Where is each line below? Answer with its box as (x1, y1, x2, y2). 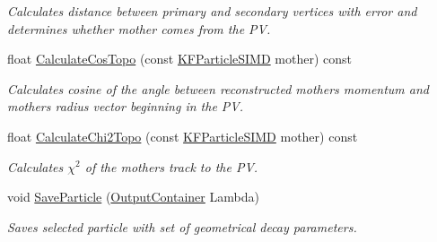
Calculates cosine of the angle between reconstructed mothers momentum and (7, 79, 429, 98)
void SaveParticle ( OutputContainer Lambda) (7, 187, 259, 206)
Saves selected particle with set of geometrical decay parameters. (7, 217, 357, 236)
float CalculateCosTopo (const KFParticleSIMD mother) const (7, 49, 352, 68)
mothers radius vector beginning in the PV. (7, 97, 244, 116)
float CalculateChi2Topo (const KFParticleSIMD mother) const (7, 126, 358, 145)
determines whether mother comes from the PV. (7, 19, 271, 38)
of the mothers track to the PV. (84, 157, 258, 176)
